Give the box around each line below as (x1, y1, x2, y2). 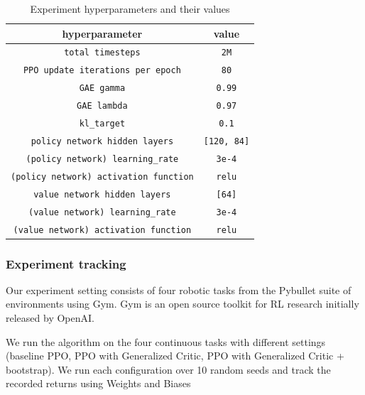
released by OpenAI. (6, 310, 94, 325)
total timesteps (64, 48, 141, 58)
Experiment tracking (6, 254, 126, 272)
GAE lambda (77, 101, 128, 112)
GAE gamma (79, 83, 126, 94)
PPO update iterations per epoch (23, 65, 181, 76)
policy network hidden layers (31, 136, 174, 146)
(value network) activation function (13, 224, 192, 235)
